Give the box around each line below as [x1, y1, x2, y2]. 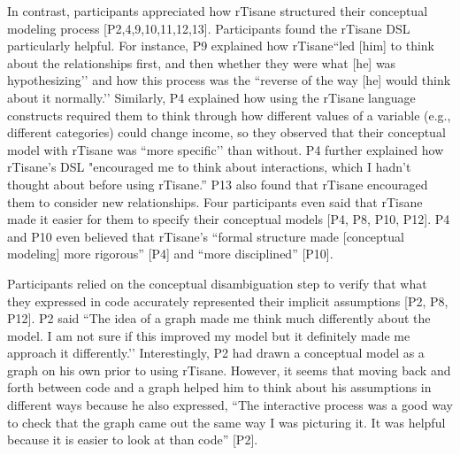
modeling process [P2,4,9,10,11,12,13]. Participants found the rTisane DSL [7, 19, 410, 37]
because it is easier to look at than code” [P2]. [7, 430, 258, 449]
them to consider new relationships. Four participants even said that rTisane [7, 192, 423, 211]
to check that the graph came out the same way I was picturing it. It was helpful [7, 413, 446, 431]
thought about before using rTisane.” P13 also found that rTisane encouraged [7, 174, 428, 193]
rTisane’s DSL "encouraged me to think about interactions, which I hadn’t [7, 158, 411, 176]
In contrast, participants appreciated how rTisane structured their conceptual [7, 2, 428, 19]
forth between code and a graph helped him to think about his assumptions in [7, 378, 432, 397]
